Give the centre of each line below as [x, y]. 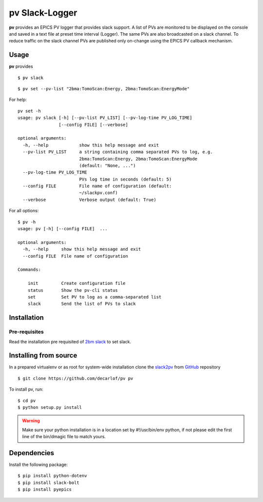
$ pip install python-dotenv [52, 476]
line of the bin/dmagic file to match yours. [64, 437]
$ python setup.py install [50, 407]
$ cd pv [27, 401]
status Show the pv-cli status [73, 290]
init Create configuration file [77, 283]
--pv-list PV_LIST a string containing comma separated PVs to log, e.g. [118, 152]
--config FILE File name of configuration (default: [97, 186]
